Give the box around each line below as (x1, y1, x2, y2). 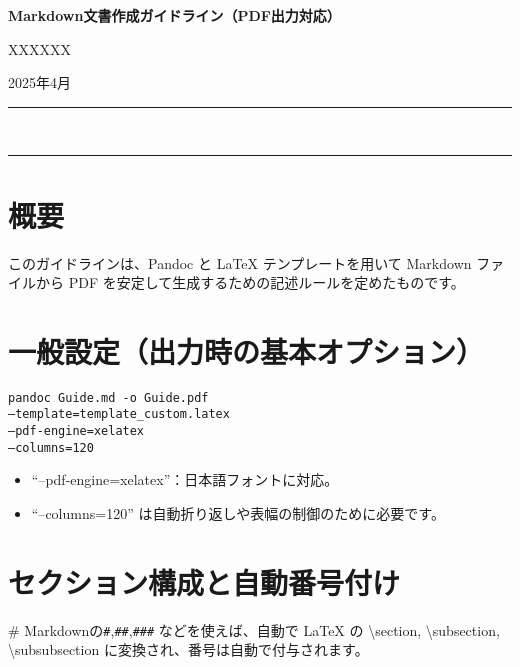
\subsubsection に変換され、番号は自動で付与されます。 (8, 639, 369, 660)
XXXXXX (8, 38, 71, 59)
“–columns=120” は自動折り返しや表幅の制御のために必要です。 (31, 503, 445, 524)
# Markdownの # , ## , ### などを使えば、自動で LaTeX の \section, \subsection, (8, 619, 500, 640)
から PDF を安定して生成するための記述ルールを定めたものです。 (35, 272, 465, 293)
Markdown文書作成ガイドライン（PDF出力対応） (8, 5, 341, 25)
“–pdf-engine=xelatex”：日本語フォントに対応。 (31, 469, 339, 490)
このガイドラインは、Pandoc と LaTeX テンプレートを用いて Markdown (8, 252, 472, 273)
